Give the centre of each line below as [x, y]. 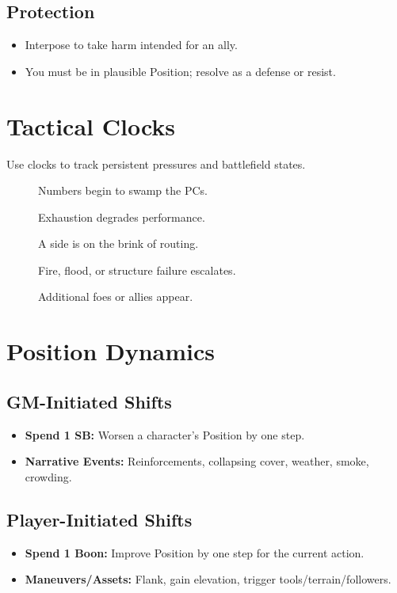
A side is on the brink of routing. [118, 243]
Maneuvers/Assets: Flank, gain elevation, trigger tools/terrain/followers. [208, 579]
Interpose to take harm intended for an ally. [131, 45]
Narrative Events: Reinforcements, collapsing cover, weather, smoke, [197, 461]
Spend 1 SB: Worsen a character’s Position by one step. [165, 434]
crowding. [48, 476]
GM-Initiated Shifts [89, 401]
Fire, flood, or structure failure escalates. [137, 270]
